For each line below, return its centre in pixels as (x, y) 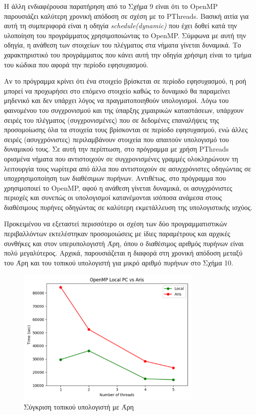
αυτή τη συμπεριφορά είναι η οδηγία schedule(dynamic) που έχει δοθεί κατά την (121, 26)
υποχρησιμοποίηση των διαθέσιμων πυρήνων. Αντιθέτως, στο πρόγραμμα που (115, 178)
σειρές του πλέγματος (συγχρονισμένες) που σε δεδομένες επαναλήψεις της (111, 120)
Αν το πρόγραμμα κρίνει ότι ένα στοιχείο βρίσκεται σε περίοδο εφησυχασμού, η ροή (125, 81)
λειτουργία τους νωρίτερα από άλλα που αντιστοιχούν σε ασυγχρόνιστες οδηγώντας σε (128, 168)
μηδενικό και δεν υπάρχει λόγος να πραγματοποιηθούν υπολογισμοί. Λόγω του (116, 100)
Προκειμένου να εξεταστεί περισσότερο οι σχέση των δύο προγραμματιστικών (116, 224)
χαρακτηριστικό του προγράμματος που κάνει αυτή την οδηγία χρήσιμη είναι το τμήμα (128, 54)
